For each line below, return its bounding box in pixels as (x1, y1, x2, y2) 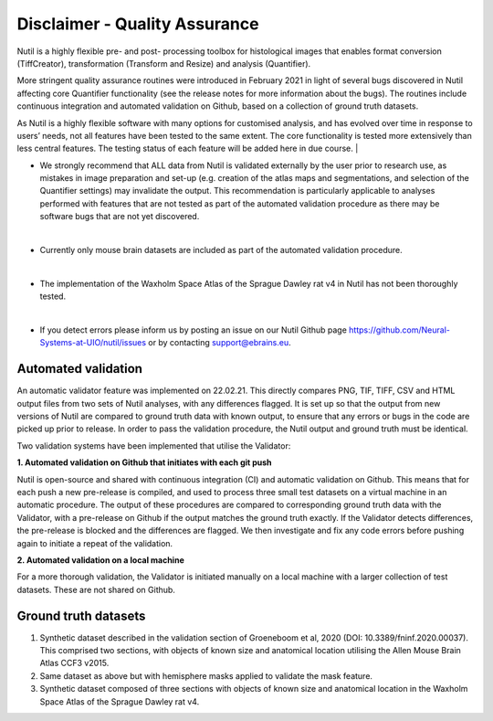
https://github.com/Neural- (348, 324, 451, 335)
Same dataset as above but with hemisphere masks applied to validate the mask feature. (39, 670, 373, 681)
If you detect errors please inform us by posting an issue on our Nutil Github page (39, 324, 347, 335)
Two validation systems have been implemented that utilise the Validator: (16, 440, 291, 451)
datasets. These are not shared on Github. (16, 584, 175, 595)
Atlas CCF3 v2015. (39, 658, 110, 669)
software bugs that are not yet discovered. (39, 211, 200, 222)
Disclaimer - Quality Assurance (16, 14, 259, 34)
